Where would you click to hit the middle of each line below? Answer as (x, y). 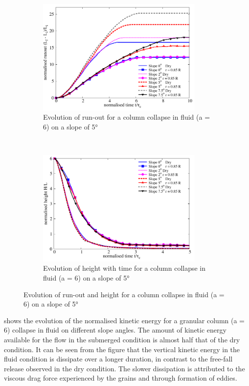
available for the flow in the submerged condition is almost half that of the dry (122, 339)
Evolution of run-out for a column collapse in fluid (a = (127, 117)
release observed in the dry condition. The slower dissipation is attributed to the (124, 368)
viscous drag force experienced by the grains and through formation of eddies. (121, 378)
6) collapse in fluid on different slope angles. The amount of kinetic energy (115, 330)
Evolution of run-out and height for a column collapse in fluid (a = (124, 294)
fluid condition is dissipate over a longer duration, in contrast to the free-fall (118, 359)
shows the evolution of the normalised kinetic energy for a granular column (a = (124, 320)
